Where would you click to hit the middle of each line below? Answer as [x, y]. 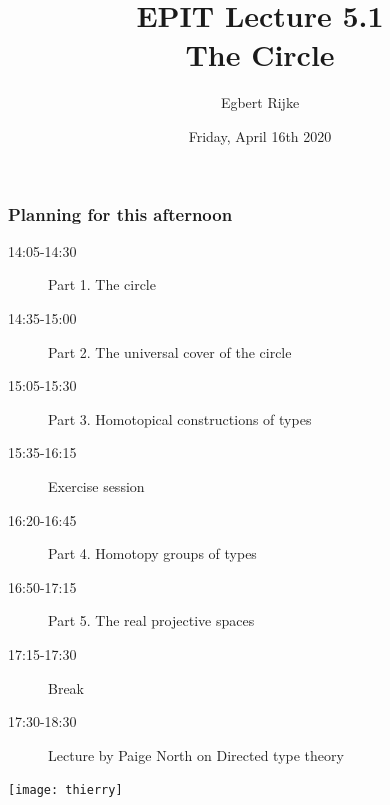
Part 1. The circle [102, 284]
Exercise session [96, 485]
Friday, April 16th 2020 [260, 135]
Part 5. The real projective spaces [151, 620]
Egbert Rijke [260, 102]
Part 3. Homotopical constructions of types [180, 418]
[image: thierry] [65, 790]
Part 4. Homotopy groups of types [152, 553]
